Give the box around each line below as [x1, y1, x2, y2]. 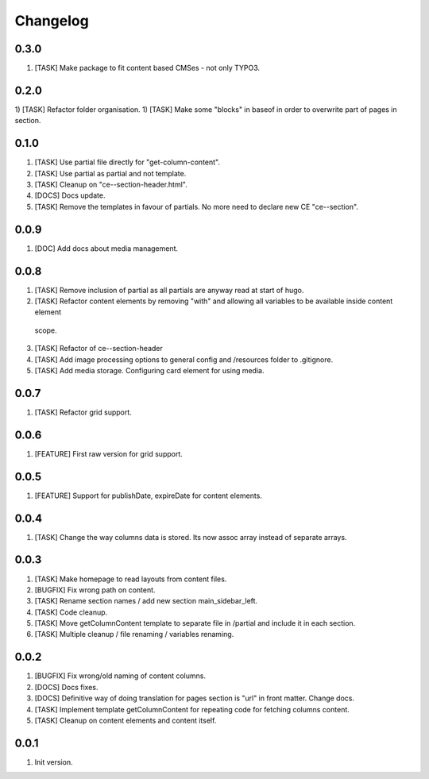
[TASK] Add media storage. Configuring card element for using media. [34, 365, 265, 375]
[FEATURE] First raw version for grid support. [34, 449, 183, 458]
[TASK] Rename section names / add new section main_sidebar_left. [34, 596, 258, 606]
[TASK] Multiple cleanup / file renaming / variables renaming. [34, 630, 234, 639]
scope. [34, 326, 57, 335]
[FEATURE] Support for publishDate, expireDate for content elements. [34, 491, 262, 500]
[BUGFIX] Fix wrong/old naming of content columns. [34, 671, 207, 681]
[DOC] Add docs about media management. [34, 243, 179, 253]
